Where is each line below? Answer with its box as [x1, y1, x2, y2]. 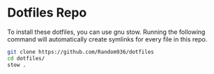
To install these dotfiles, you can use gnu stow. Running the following [7, 28, 206, 36]
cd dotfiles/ [7, 55, 45, 62]
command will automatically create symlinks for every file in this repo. [7, 35, 208, 43]
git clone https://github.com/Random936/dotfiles [7, 48, 155, 55]
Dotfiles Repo [7, 5, 87, 21]
